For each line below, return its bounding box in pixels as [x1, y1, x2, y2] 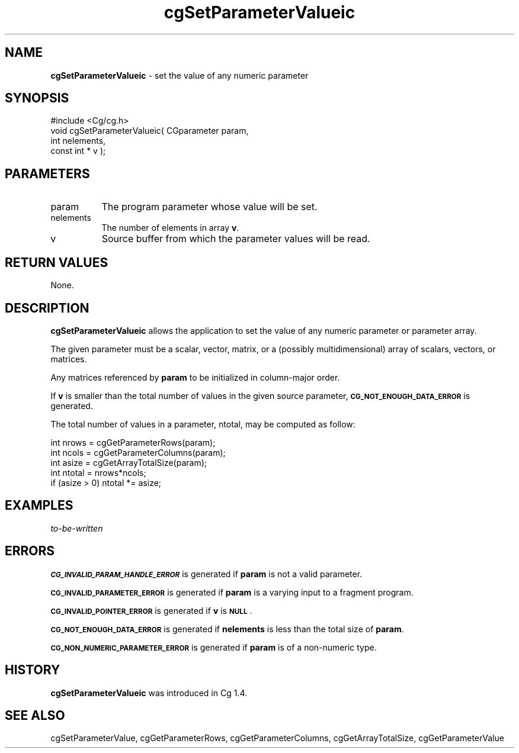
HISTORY [5, 662, 60, 678]
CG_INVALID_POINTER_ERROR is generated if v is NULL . [50, 605, 252, 616]
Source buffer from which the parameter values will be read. [101, 233, 370, 245]
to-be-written [50, 523, 103, 533]
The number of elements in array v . [101, 223, 239, 233]
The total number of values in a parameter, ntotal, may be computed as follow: [50, 419, 355, 429]
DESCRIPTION [5, 300, 89, 316]
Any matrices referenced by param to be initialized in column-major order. [50, 372, 340, 382]
